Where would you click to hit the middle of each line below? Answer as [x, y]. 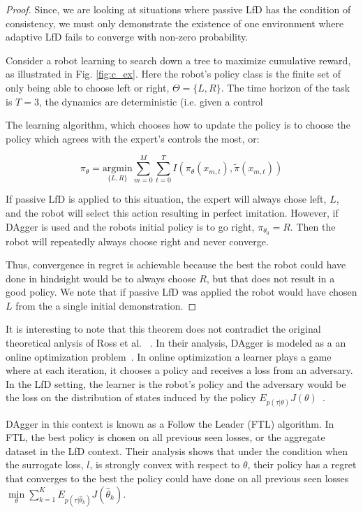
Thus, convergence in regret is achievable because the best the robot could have [176, 265]
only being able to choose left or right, [88, 87]
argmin [117, 169]
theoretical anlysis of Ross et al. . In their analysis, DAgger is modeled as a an [176, 343]
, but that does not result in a [271, 278]
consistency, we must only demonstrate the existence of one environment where [175, 23]
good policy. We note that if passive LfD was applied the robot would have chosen [181, 292]
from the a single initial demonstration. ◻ [106, 305]
